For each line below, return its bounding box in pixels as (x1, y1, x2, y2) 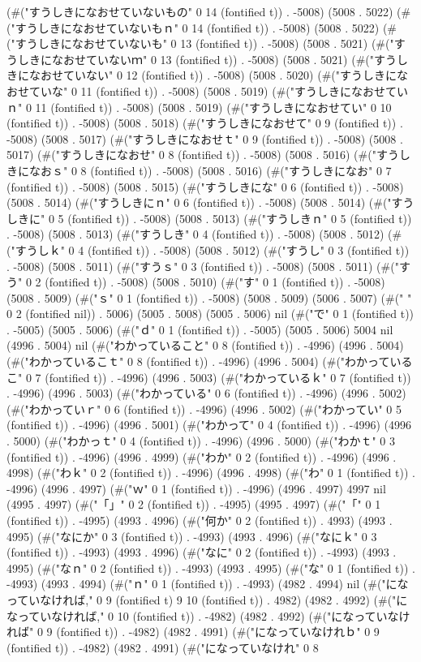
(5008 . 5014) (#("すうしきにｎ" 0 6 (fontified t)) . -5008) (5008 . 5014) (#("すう (6, 194, 415, 211)
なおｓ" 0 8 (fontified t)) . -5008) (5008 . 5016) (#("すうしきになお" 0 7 (28, 161, 392, 178)
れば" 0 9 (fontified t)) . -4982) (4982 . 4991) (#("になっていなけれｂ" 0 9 (6, 623, 380, 640)
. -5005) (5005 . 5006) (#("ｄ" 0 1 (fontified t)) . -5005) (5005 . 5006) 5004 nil (6, 320, 393, 337)
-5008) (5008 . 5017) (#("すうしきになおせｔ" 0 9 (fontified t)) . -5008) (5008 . (6, 130, 403, 147)
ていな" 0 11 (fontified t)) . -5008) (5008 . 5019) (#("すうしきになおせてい (28, 82, 409, 99)
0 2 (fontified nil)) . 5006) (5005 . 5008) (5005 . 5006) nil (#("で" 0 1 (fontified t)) (6, 305, 415, 322)
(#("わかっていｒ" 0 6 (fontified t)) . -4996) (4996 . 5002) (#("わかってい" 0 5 (6, 400, 402, 417)
